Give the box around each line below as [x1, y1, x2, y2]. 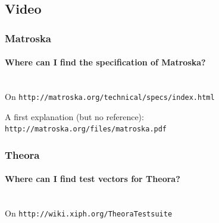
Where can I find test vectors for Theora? [5, 172, 180, 185]
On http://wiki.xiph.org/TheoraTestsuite [5, 207, 173, 219]
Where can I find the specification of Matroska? [5, 56, 206, 68]
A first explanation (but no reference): [5, 110, 144, 123]
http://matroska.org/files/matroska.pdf [5, 125, 167, 134]
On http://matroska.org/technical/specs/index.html [5, 90, 215, 103]
